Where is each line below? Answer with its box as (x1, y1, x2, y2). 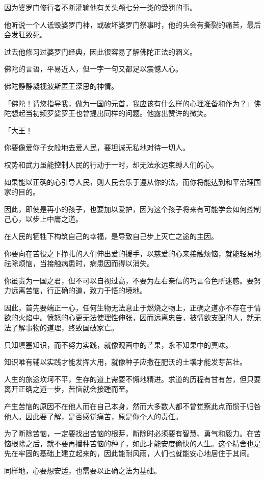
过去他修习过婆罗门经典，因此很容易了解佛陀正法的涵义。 (4, 46, 197, 57)
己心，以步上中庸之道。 (4, 213, 83, 224)
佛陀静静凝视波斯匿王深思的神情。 (4, 80, 118, 91)
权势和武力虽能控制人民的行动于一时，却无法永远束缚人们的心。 (4, 159, 218, 170)
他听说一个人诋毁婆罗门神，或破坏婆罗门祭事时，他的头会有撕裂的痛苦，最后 (4, 19, 261, 30)
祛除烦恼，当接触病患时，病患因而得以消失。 (4, 258, 154, 269)
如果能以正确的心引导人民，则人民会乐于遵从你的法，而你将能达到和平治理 (4, 176, 254, 187)
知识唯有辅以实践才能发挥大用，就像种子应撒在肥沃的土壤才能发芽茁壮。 (4, 356, 247, 367)
